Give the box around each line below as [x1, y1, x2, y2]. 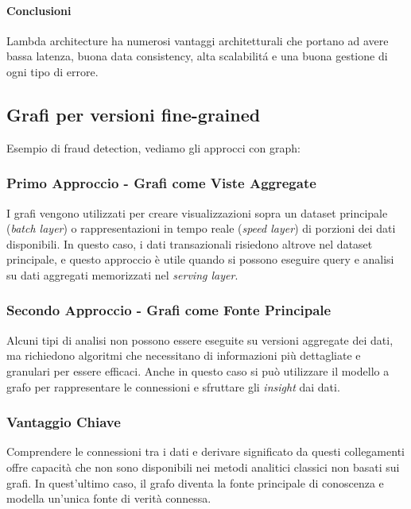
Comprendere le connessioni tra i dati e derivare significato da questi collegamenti [6, 443, 405, 460]
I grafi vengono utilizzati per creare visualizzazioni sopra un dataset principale [6, 204, 388, 221]
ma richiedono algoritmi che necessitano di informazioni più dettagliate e [6, 347, 361, 364]
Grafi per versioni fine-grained [6, 102, 261, 126]
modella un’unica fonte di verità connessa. [6, 490, 211, 507]
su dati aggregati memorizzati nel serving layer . [6, 266, 238, 283]
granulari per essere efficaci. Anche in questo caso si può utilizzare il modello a [6, 362, 390, 379]
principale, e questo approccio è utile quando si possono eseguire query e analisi [6, 251, 394, 268]
